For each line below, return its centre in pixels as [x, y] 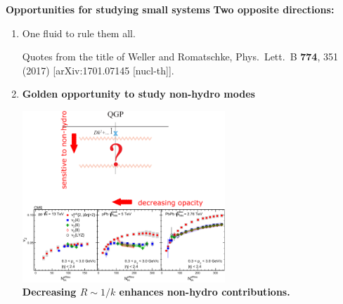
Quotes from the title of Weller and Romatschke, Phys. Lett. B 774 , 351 [180, 57]
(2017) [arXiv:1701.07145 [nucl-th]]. [98, 70]
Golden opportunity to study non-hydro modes [138, 94]
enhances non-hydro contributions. [205, 292]
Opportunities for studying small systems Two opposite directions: [170, 9]
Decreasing [49, 292]
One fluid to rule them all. [79, 33]
